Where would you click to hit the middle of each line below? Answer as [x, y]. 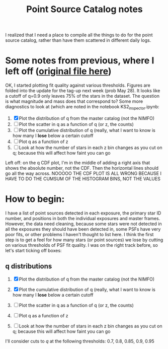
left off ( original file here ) [58, 71]
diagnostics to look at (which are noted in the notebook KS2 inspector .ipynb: [82, 107]
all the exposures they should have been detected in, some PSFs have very [83, 229]
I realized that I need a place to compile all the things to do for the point [79, 35]
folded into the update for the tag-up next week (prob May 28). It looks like [83, 91]
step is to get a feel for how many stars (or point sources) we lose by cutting [84, 240]
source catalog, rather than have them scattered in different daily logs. [78, 40]
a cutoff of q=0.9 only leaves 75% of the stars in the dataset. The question [82, 96]
